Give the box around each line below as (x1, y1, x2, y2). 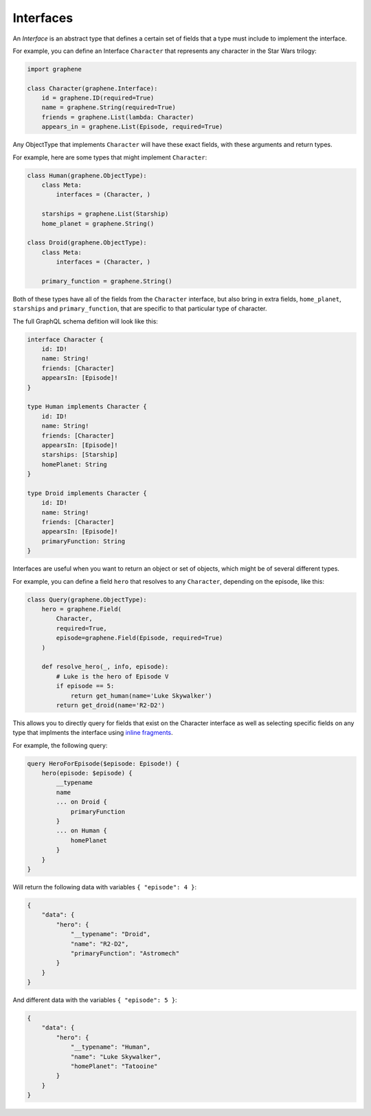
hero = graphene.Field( (41, 605, 122, 613)
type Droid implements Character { (27, 489, 147, 497)
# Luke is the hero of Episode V (56, 672, 169, 680)
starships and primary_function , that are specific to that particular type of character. (12, 304, 267, 312)
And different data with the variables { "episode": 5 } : (12, 996, 178, 1004)
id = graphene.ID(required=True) (41, 94, 155, 102)
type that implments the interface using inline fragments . (12, 729, 173, 737)
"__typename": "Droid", (70, 931, 151, 938)
